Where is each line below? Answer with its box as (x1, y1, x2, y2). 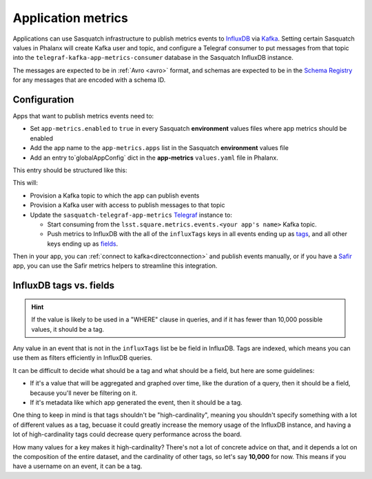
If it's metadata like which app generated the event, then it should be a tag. (30, 398, 242, 407)
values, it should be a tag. (31, 325, 105, 333)
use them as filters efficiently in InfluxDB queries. (12, 354, 153, 362)
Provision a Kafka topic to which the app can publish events (30, 191, 200, 200)
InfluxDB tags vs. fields (12, 279, 115, 292)
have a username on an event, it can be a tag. (12, 462, 143, 471)
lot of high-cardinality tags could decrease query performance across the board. (12, 430, 242, 438)
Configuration (12, 94, 74, 105)
